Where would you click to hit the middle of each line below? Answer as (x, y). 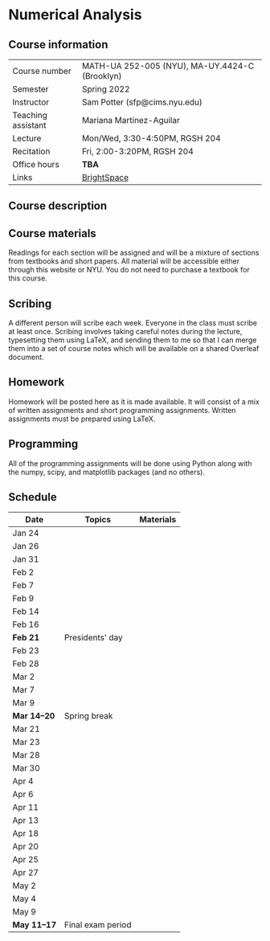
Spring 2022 (106, 89)
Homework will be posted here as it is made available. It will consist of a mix (134, 401)
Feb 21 (26, 638)
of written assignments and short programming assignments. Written (122, 410)
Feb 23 (26, 651)
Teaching (30, 115)
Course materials (52, 233)
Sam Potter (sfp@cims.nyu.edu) (142, 102)
